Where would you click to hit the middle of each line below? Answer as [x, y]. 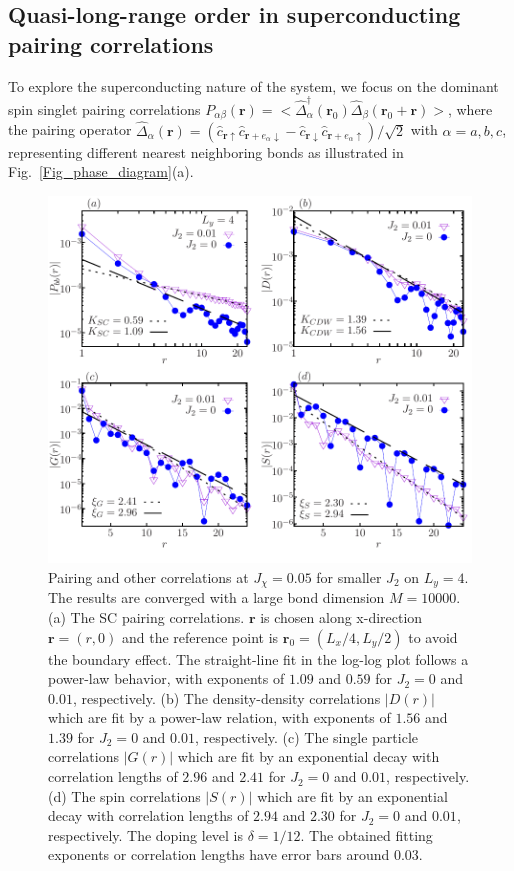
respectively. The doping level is [146, 834]
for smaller [349, 576]
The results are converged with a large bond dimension [216, 597]
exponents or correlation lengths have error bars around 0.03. [235, 854]
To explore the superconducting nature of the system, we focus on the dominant [253, 85]
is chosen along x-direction [341, 616]
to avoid [433, 636]
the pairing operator [70, 129]
